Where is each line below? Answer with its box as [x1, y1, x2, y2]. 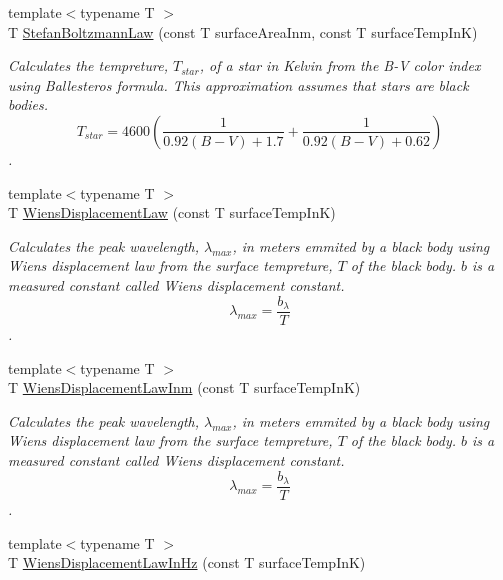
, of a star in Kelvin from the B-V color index [199, 55, 481, 76]
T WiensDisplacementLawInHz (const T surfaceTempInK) [8, 552, 366, 573]
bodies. [8, 94, 49, 115]
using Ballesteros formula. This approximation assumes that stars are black [8, 74, 469, 95]
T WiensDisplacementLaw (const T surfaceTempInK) [8, 202, 336, 223]
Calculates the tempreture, [8, 55, 168, 76]
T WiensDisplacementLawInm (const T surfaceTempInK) [8, 377, 361, 398]
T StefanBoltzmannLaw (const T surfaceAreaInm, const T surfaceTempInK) [8, 21, 478, 42]
